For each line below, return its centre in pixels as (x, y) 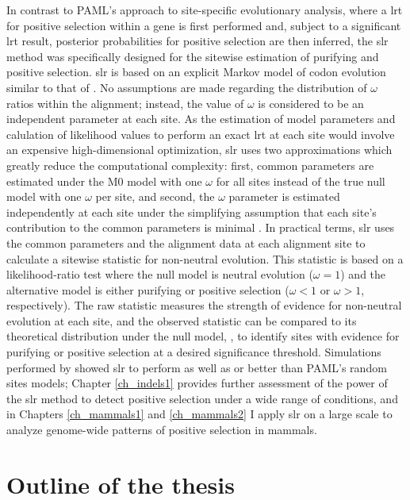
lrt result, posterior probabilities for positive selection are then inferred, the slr (197, 41)
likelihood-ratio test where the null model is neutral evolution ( (160, 274)
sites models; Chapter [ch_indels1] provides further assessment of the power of (197, 383)
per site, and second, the (155, 196)
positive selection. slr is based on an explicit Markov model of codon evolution (196, 72)
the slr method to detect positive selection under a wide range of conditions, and (202, 398)
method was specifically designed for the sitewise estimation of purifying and (193, 56)
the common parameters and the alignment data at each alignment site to (186, 242)
